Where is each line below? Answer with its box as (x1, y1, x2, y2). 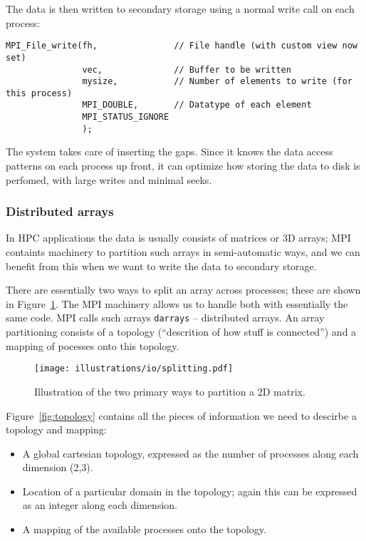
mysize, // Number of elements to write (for (82, 76, 352, 87)
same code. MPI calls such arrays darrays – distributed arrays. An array (6, 310, 325, 325)
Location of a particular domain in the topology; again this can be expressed (22, 483, 357, 498)
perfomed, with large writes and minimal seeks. (6, 172, 212, 187)
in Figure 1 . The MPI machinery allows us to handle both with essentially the (6, 296, 348, 311)
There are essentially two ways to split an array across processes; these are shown (6, 282, 361, 297)
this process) (6, 88, 73, 98)
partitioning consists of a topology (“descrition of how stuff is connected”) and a (6, 324, 357, 339)
